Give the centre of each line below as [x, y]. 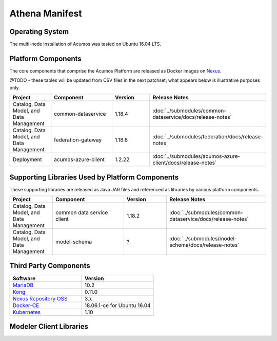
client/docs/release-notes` [185, 163]
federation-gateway [78, 140]
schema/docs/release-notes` [204, 245]
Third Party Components [50, 266]
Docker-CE [26, 305]
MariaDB [23, 285]
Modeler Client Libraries [49, 326]
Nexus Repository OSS [40, 298]
